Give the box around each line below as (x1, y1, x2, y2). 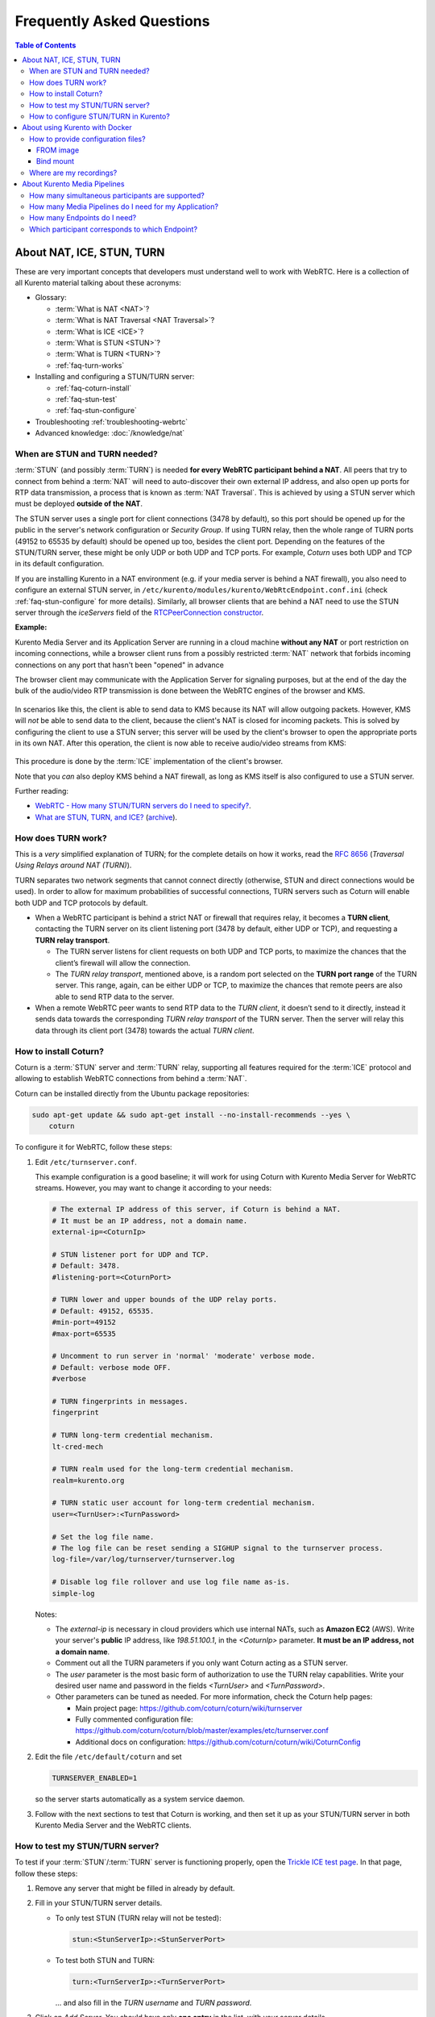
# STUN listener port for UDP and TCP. (52, 1250, 209, 1259)
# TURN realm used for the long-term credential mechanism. (52, 1464, 295, 1474)
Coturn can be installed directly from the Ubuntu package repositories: (14, 1088, 250, 1098)
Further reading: (14, 787, 68, 796)
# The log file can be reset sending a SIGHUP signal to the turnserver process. (52, 1543, 384, 1553)
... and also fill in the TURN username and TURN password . (55, 1998, 252, 2007)
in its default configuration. (14, 559, 105, 569)
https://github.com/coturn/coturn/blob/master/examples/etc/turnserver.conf (75, 1726, 329, 1735)
